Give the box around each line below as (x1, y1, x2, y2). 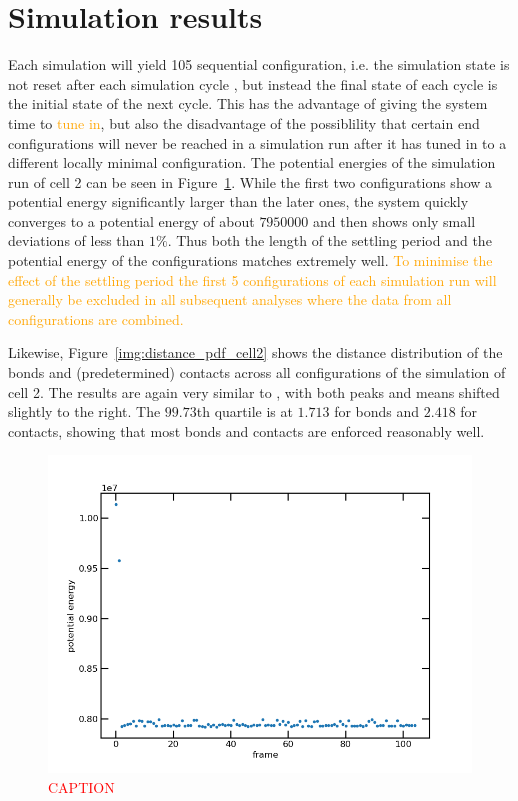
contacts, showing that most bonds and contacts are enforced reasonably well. (8, 420, 485, 441)
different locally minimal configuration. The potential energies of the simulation (8, 152, 496, 173)
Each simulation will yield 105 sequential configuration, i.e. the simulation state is (8, 54, 510, 75)
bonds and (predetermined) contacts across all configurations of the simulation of (8, 362, 506, 383)
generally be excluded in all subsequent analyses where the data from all (8, 289, 452, 310)
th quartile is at (196, 401, 293, 422)
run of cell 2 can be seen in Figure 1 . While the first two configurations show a (8, 171, 493, 192)
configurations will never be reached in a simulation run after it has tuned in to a (8, 132, 507, 153)
